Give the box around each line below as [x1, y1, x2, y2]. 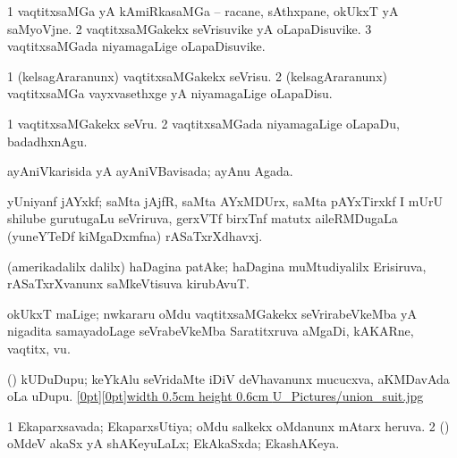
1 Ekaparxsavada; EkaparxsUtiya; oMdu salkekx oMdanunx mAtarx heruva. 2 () [7, 416, 450, 435]
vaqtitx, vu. [7, 338, 71, 357]
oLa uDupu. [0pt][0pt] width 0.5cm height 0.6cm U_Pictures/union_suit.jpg [7, 387, 424, 405]
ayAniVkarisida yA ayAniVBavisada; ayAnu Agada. [7, 162, 293, 180]
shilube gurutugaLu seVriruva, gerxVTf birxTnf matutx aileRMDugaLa [7, 209, 398, 228]
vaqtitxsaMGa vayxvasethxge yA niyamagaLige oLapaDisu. [7, 84, 333, 103]
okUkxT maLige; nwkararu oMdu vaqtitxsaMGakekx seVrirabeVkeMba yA [7, 304, 417, 322]
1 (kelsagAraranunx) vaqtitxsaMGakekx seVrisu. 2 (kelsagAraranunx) [7, 66, 387, 85]
